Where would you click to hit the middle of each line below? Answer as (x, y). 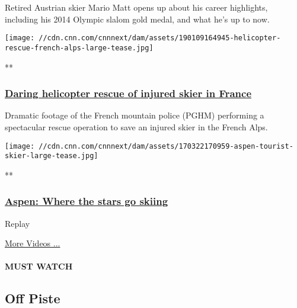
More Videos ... (33, 243)
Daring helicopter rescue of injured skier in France (128, 93)
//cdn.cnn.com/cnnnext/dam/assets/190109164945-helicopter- (160, 38)
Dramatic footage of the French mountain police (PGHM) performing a (135, 115)
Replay (17, 223)
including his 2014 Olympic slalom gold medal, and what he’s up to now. (137, 19)
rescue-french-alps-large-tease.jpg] (79, 48)
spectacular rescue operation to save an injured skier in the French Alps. (136, 126)
